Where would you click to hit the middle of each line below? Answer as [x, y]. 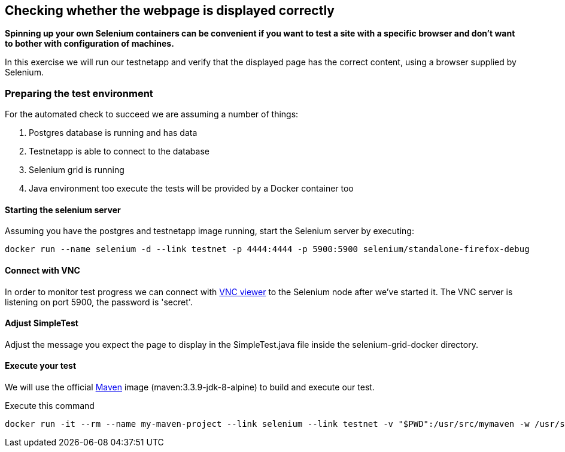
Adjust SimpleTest [42, 323]
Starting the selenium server [63, 210]
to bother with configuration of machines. [89, 44]
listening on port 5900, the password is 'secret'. [99, 302]
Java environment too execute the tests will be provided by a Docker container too [191, 189]
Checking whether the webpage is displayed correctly [170, 10]
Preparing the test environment [79, 93]
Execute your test [41, 366]
